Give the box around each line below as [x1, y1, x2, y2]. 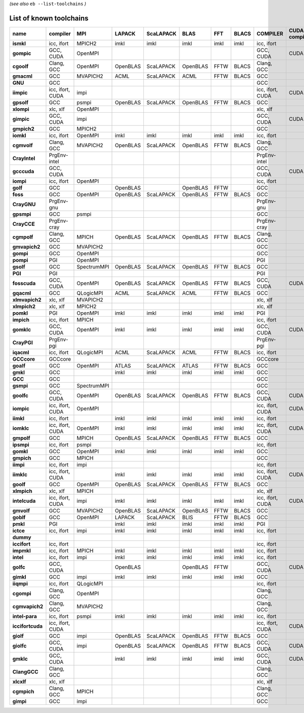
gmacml [12, 73, 33, 80]
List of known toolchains [9, 14, 89, 22]
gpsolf [12, 99, 29, 106]
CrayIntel [12, 155, 35, 162]
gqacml [12, 289, 31, 296]
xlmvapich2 [12, 296, 42, 303]
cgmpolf [12, 233, 33, 241]
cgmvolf [12, 142, 33, 149]
